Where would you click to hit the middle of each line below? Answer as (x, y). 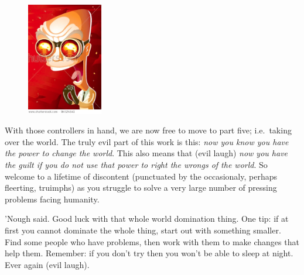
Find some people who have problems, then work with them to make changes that (152, 241)
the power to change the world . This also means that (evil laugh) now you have (146, 153)
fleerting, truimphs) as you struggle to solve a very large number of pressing (141, 188)
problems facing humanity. (52, 199)
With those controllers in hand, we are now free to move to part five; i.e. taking (148, 130)
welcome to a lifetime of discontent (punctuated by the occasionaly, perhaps (141, 176)
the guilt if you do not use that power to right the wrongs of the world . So (136, 164)
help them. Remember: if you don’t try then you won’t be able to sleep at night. (149, 253)
